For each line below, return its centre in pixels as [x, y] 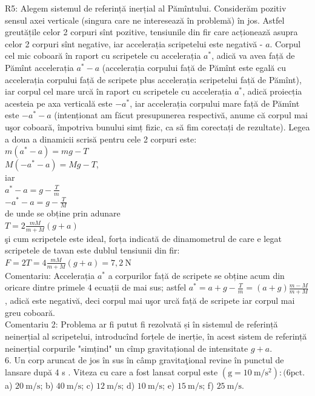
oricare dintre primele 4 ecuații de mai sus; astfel [96, 287]
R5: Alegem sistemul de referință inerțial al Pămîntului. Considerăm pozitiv [146, 8]
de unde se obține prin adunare [63, 213]
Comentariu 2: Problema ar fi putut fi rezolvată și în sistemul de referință [141, 324]
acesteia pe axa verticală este [59, 103]
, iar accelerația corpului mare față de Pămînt [215, 103]
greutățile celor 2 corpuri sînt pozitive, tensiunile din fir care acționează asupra [151, 32]
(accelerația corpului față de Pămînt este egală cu [194, 67]
